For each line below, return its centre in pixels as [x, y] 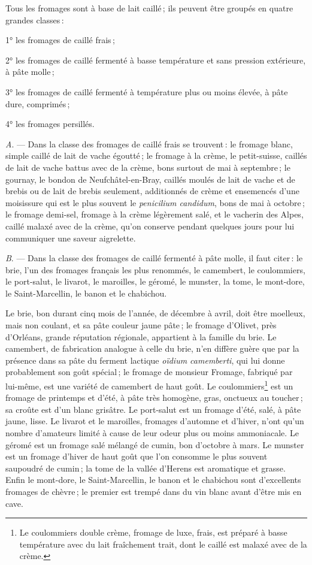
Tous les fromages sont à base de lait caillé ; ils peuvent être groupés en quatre [149, 8]
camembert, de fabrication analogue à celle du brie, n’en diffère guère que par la [152, 348]
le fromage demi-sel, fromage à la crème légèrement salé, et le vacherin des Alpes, [155, 214]
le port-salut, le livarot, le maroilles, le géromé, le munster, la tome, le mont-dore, [155, 281]
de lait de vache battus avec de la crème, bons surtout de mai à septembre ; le [148, 167]
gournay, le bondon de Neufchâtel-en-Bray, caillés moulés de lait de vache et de [150, 179]
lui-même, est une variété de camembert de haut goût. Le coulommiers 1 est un [149, 385]
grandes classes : [35, 19]
